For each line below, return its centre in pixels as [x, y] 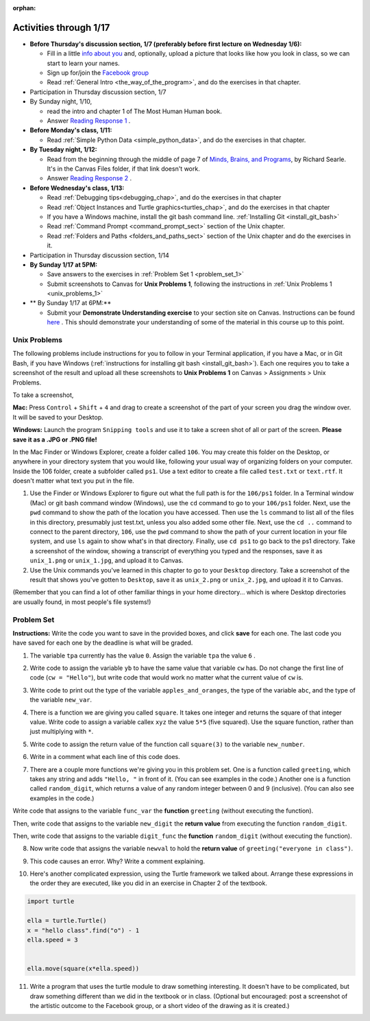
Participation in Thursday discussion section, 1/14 [99, 255]
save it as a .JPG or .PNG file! [55, 440]
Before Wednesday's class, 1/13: [77, 188]
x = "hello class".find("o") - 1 [83, 930]
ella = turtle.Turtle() [67, 921]
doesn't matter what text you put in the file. [74, 481]
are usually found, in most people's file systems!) [82, 602]
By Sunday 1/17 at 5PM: [64, 265]
